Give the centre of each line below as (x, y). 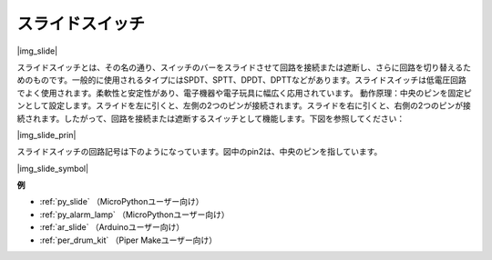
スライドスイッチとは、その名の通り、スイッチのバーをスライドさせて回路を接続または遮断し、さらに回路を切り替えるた (244, 67)
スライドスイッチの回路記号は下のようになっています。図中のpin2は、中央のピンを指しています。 (200, 152)
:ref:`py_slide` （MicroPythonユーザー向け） (122, 202)
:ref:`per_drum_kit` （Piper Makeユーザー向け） (128, 240)
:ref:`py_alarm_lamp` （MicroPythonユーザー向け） (134, 215)
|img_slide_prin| (46, 135)
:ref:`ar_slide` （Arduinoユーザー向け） (112, 227)
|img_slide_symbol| (53, 168)
